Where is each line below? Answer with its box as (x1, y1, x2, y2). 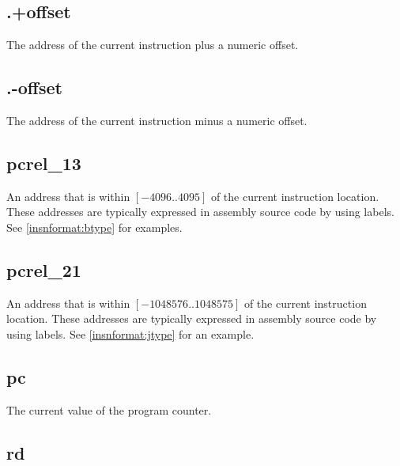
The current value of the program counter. (6, 401, 212, 418)
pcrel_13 (6, 150, 81, 175)
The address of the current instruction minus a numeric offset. (6, 112, 308, 128)
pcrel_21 (6, 257, 81, 282)
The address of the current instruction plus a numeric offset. (6, 36, 299, 53)
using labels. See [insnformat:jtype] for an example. (6, 325, 255, 342)
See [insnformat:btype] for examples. (6, 218, 183, 235)
